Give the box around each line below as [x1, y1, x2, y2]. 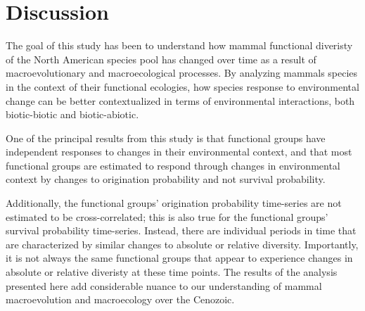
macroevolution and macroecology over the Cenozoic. [6, 292, 235, 307]
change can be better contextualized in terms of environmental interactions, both [6, 93, 355, 108]
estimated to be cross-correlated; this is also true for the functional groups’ [6, 209, 328, 224]
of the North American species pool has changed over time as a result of [6, 51, 316, 66]
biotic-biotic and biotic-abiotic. [6, 107, 139, 122]
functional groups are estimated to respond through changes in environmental [6, 158, 340, 172]
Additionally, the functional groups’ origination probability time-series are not [6, 196, 342, 210]
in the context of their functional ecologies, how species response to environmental [6, 79, 359, 94]
